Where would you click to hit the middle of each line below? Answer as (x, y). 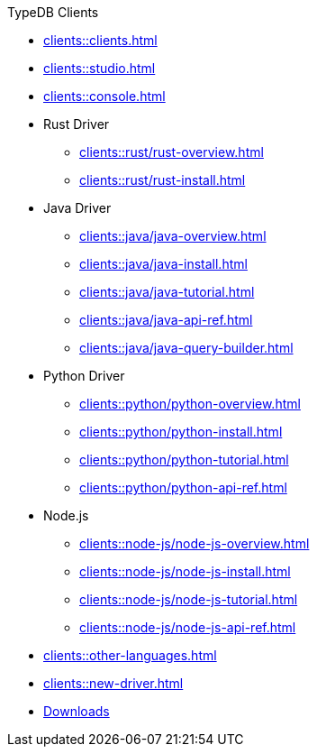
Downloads (77, 711)
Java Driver (77, 208)
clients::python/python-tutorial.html (184, 460)
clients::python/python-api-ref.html (183, 487)
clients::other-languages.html (130, 655)
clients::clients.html (100, 40)
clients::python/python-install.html (181, 432)
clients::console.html (104, 96)
